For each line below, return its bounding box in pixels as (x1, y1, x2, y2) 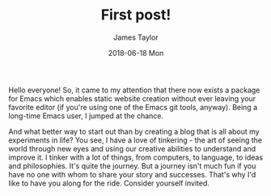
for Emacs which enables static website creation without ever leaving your (8, 93, 256, 103)
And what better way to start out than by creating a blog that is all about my (8, 126, 260, 136)
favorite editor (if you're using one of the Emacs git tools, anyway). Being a (8, 102, 257, 112)
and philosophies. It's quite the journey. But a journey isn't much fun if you (8, 160, 256, 171)
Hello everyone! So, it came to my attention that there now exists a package (8, 85, 260, 95)
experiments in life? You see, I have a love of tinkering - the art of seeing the (8, 135, 263, 145)
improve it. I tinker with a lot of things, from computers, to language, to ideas (8, 152, 264, 162)
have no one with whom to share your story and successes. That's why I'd (8, 169, 256, 179)
